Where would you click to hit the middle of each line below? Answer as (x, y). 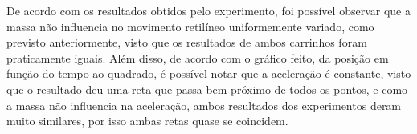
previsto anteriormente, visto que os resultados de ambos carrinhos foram (187, 42)
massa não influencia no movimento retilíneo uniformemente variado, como (190, 26)
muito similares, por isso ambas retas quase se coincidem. (147, 121)
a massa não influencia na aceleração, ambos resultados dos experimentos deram (204, 105)
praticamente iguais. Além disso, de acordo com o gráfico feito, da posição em (198, 57)
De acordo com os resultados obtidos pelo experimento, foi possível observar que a (208, 10)
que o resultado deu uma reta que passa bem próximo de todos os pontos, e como (207, 89)
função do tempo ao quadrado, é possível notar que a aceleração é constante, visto (209, 73)
